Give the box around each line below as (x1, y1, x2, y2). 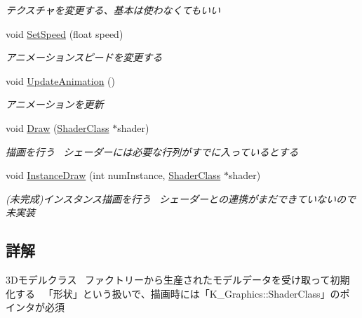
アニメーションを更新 (6, 97, 104, 112)
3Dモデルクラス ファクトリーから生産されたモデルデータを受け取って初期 (6, 272, 350, 287)
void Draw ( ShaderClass (6, 120, 109, 135)
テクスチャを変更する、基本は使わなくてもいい (6, 3, 221, 17)
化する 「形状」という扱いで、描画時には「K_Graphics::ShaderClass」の (6, 286, 340, 300)
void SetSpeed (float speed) (6, 26, 123, 41)
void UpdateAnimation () (6, 73, 115, 88)
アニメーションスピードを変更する (6, 50, 163, 65)
